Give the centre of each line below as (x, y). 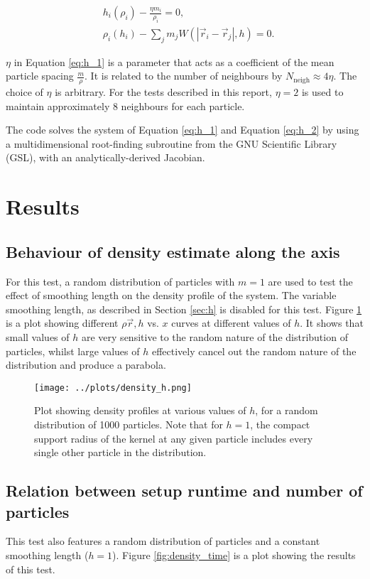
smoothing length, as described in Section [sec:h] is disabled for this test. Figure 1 (184, 309)
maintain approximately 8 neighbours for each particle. (125, 105)
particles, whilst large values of (73, 351)
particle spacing (40, 76)
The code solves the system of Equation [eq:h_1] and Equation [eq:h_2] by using (183, 130)
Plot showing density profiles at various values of (140, 410)
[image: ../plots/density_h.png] (113, 388)
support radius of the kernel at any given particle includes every (174, 438)
